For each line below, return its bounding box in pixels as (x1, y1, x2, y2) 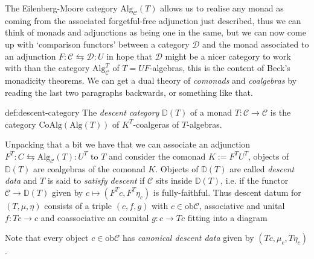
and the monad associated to (202, 37, 309, 50)
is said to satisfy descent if (47, 174, 145, 187)
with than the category (5, 61, 90, 74)
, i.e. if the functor (220, 174, 289, 187)
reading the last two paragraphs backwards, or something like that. (5, 86, 253, 98)
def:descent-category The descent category (5, 106, 159, 119)
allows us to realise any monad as (160, 2, 284, 14)
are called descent (229, 162, 295, 175)
